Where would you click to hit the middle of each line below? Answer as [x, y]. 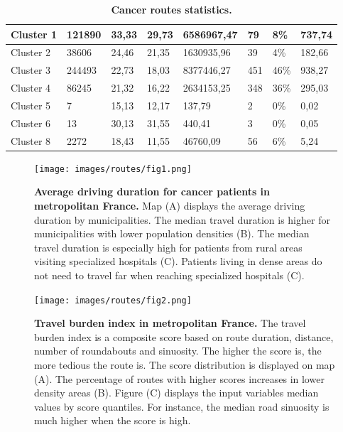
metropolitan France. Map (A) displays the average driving [170, 205]
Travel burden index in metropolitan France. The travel [170, 323]
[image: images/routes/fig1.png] [113, 169]
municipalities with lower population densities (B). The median [172, 233]
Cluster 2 [31, 52]
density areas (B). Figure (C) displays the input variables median [176, 393]
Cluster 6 [31, 123]
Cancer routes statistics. [171, 9]
